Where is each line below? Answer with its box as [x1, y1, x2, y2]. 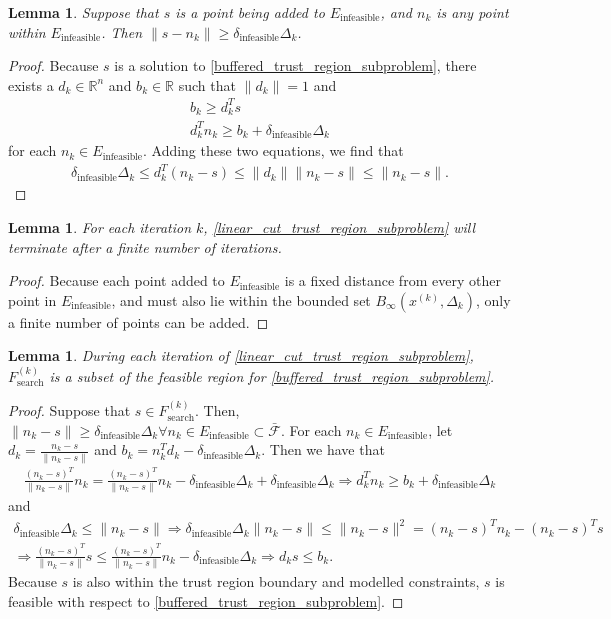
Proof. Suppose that [8, 400, 131, 421]
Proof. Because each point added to [8, 270, 225, 291]
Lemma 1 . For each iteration [8, 217, 192, 238]
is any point [436, 2, 509, 22]
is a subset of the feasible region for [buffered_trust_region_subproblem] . [49, 365, 495, 386]
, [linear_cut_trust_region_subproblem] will [203, 217, 476, 238]
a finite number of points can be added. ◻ [8, 311, 269, 332]
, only [475, 289, 511, 310]
